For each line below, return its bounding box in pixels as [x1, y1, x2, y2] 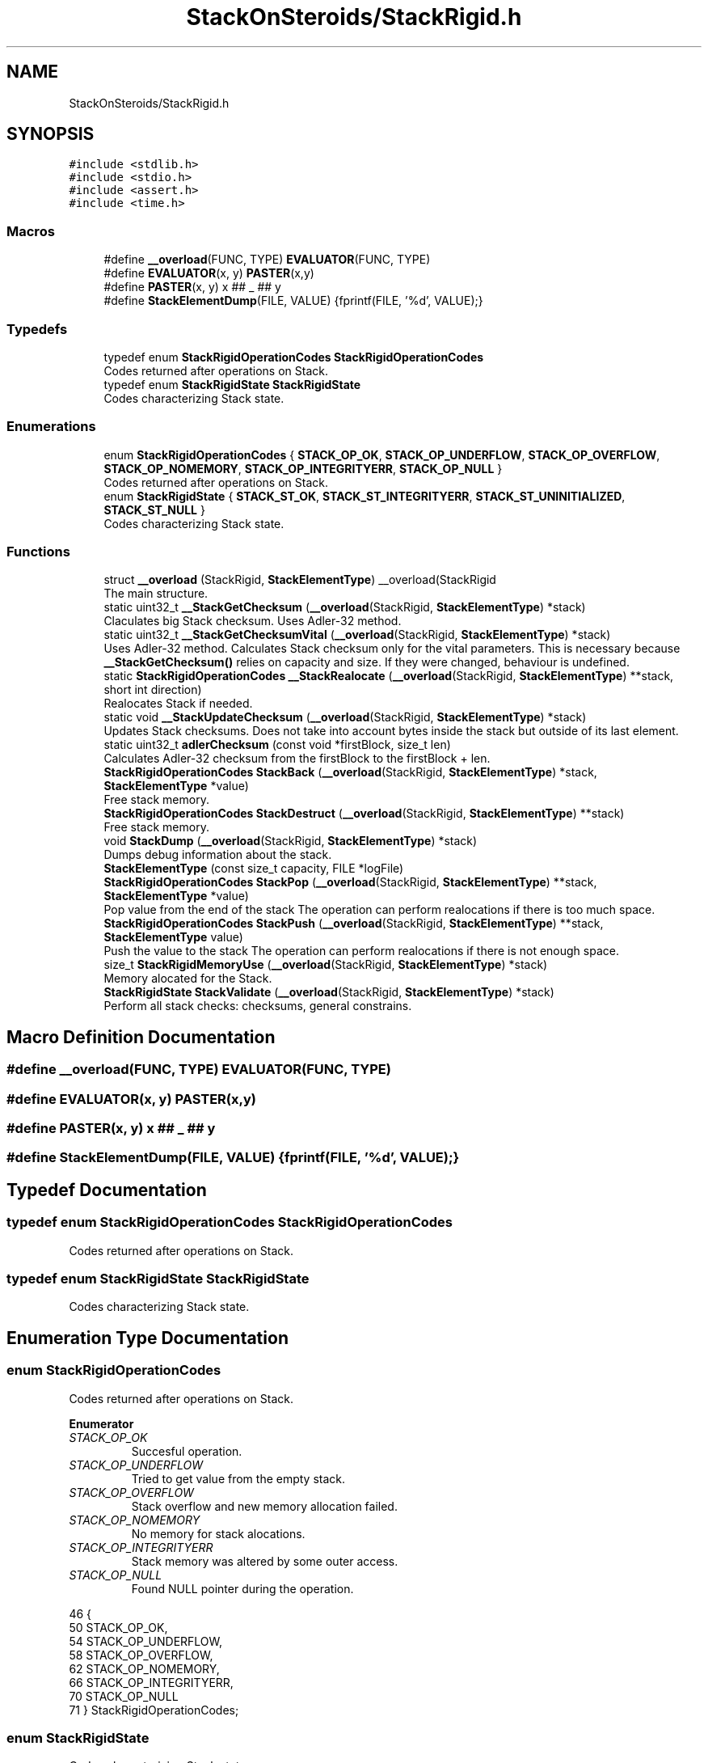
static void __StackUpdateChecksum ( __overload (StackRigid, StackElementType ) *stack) [103, 710, 587, 725]
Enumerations [6, 418, 96, 435]
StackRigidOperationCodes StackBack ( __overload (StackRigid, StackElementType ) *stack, [103, 765, 597, 780]
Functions [6, 543, 70, 560]
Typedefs [6, 320, 68, 337]
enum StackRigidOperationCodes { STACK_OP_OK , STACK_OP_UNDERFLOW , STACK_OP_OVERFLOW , [103, 447, 660, 462]
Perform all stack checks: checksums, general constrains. [103, 999, 412, 1013]
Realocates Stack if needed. [103, 696, 253, 711]
